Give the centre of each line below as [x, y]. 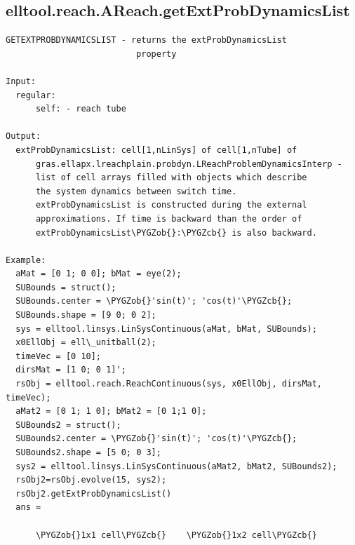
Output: [24, 136]
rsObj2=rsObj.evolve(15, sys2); [91, 480]
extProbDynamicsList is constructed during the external [171, 205]
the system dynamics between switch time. [136, 191]
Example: [26, 260]
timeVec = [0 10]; [59, 356]
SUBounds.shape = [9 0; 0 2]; [86, 315]
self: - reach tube [81, 109]
